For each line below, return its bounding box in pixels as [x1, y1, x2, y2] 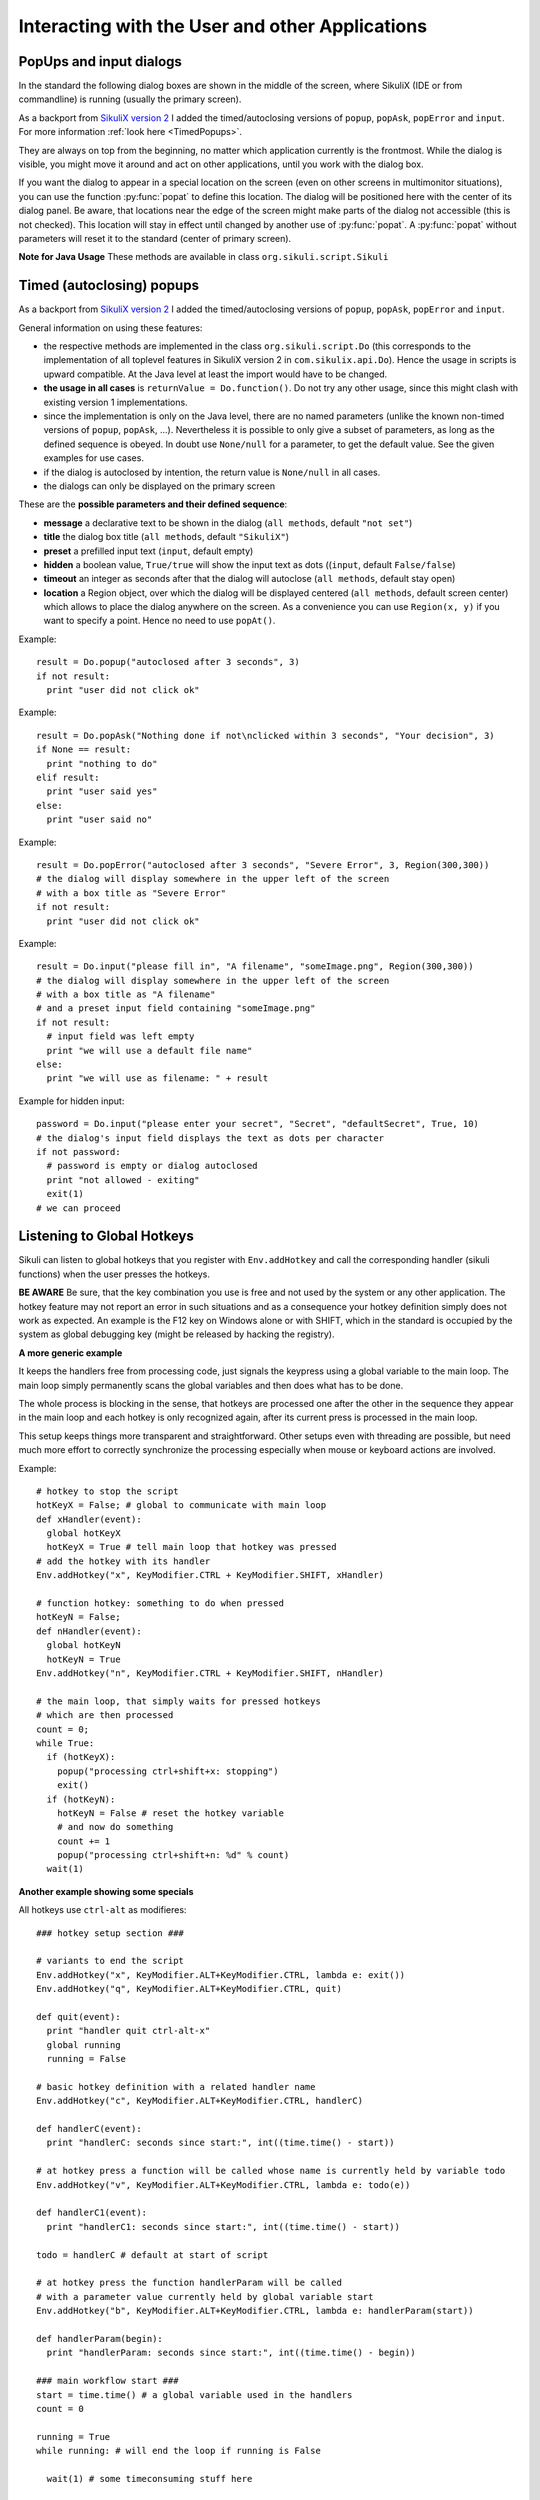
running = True [36, 2431, 111, 2442]
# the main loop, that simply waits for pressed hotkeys [36, 1695, 322, 1707]
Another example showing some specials [18, 1885, 194, 1897]
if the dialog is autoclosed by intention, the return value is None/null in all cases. [43, 466, 381, 478]
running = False [46, 2053, 127, 2065]
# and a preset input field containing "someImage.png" [36, 1003, 316, 1014]
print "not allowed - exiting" [46, 1174, 200, 1185]
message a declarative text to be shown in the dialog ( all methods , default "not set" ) [43, 516, 413, 529]
